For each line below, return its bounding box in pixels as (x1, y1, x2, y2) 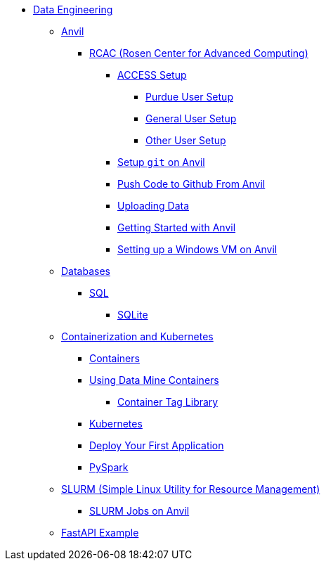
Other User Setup (145, 134, 226, 146)
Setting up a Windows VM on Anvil (117, 243, 278, 255)
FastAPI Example (61, 527, 139, 539)
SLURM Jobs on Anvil (89, 505, 190, 517)
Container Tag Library (117, 396, 219, 408)
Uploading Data (117, 200, 190, 212)
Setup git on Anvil (117, 156, 205, 168)
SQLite (117, 309, 148, 321)
